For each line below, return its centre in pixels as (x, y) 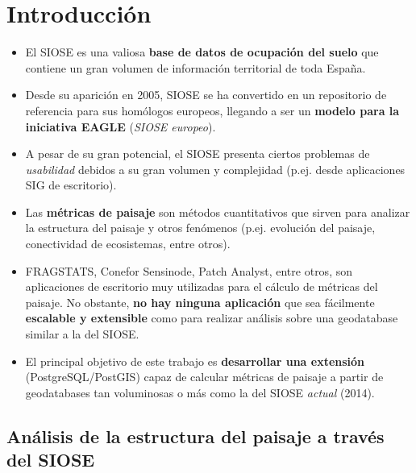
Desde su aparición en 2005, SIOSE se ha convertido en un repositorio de (206, 95)
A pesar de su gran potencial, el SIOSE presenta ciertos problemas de (198, 154)
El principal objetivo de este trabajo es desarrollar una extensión (195, 361)
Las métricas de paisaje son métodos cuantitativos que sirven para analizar (218, 212)
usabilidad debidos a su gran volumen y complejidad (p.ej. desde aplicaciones (215, 169)
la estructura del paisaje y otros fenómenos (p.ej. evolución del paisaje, (200, 228)
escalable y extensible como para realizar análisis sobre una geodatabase (212, 318)
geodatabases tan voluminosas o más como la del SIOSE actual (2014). (200, 392)
